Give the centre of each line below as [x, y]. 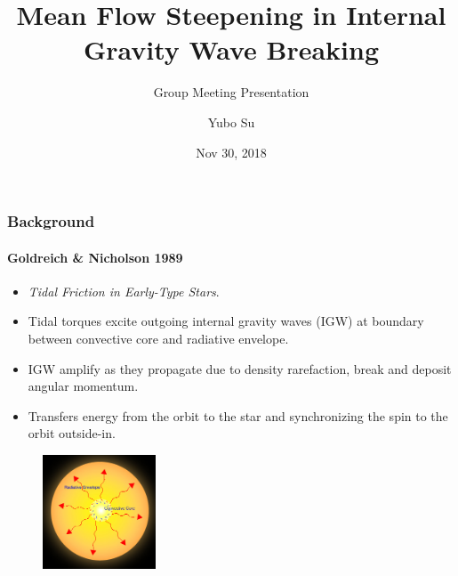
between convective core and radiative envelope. [158, 338]
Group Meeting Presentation [231, 92]
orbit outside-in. [72, 433]
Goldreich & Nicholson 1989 [95, 257]
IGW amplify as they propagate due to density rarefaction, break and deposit [240, 368]
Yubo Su [231, 122]
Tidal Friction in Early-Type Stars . [124, 291]
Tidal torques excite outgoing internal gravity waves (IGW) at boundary [226, 321]
